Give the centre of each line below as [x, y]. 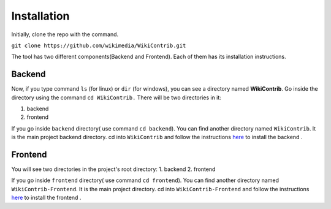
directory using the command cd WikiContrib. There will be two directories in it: [116, 97]
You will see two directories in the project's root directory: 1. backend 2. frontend [113, 169]
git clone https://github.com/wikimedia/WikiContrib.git [99, 45]
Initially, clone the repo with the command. [65, 34]
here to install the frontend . [46, 198]
